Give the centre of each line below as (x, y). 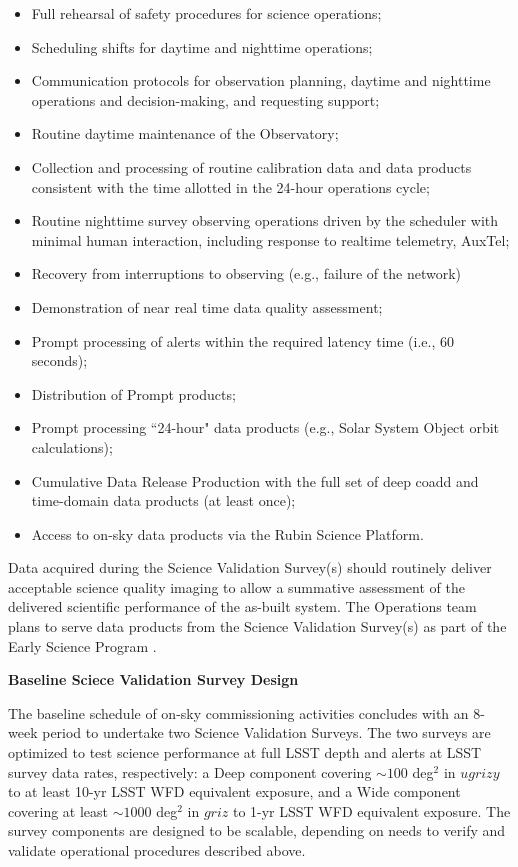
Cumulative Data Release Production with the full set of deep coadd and (255, 480)
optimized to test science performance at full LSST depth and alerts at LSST (245, 752)
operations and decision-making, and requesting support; (205, 99)
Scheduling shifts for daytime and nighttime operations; (202, 46)
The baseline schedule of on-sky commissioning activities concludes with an (238, 712)
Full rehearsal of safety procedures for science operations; (206, 13)
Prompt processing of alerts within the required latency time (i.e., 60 (242, 340)
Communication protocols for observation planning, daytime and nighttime (261, 80)
